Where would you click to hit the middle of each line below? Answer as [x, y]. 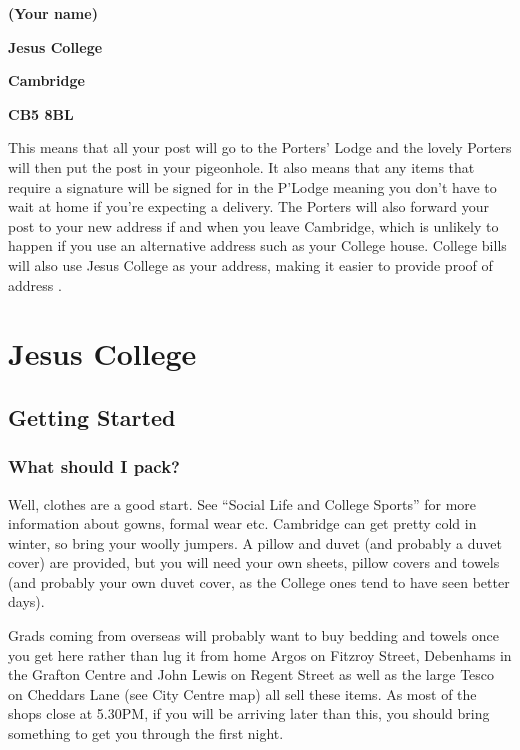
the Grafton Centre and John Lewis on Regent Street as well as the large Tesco [251, 674]
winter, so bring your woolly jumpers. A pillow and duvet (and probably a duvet [255, 542]
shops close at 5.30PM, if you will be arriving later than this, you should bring [249, 713]
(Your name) [53, 13]
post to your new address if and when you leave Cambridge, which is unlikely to [253, 225]
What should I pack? [94, 466]
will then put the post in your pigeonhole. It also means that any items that [241, 166]
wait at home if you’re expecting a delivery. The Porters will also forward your [248, 206]
